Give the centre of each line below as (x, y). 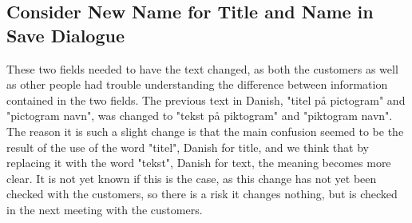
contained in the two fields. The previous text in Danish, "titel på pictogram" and (206, 100)
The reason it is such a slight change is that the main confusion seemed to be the (205, 131)
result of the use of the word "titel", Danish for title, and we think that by (188, 147)
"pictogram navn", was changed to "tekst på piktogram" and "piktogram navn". (200, 115)
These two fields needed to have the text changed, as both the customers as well (202, 68)
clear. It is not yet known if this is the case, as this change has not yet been (192, 178)
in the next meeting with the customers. (105, 209)
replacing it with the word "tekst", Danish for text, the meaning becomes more (199, 163)
